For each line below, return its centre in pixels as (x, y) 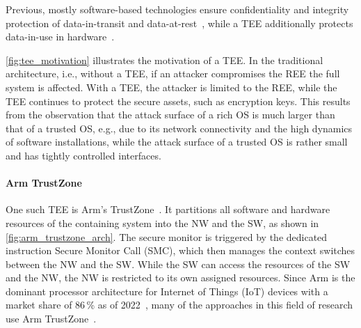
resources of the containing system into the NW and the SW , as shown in (162, 222)
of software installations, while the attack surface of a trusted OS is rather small (177, 142)
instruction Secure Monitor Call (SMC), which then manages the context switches (180, 250)
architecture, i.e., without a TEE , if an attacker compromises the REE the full (173, 73)
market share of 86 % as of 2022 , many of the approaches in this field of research (179, 305)
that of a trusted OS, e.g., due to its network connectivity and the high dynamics (179, 128)
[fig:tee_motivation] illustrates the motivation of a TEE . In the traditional (165, 60)
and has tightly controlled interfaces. (83, 155)
